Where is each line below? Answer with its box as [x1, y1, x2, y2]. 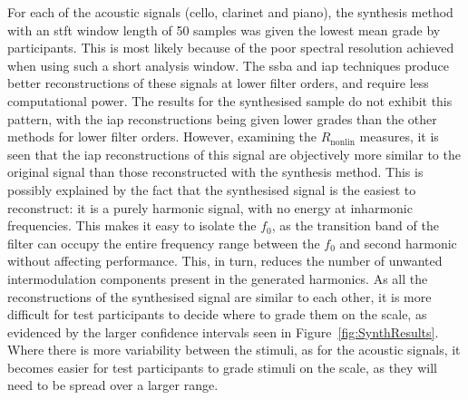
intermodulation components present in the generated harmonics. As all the [7, 268, 428, 288]
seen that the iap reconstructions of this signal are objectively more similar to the [7, 144, 461, 163]
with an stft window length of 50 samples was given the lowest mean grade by [7, 20, 441, 39]
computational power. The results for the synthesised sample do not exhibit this [7, 91, 453, 110]
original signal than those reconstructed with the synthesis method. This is [7, 162, 424, 181]
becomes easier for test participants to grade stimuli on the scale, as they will [7, 357, 437, 376]
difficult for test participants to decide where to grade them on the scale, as [7, 305, 427, 324]
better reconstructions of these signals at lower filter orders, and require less [7, 73, 429, 93]
